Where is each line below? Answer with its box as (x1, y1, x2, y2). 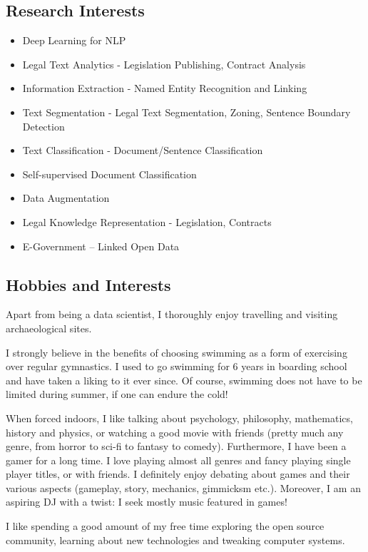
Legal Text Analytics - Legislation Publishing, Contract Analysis (22, 56, 306, 71)
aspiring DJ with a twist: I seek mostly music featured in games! (6, 494, 287, 509)
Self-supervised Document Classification (22, 166, 197, 181)
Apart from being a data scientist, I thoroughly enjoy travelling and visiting (6, 307, 338, 322)
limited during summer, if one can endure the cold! (6, 387, 228, 402)
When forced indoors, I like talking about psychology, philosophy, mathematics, (6, 410, 353, 425)
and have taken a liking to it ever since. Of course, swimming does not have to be (6, 372, 362, 387)
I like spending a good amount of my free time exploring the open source (6, 518, 324, 533)
